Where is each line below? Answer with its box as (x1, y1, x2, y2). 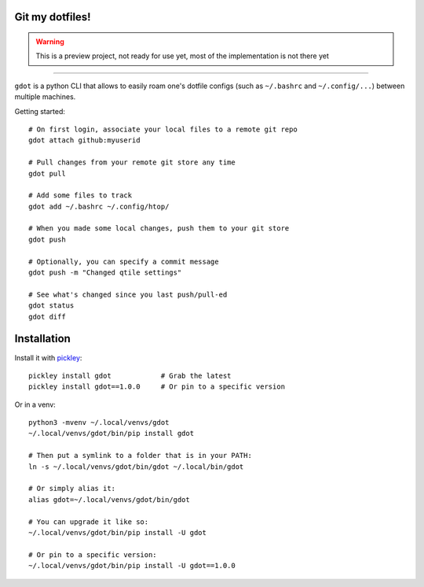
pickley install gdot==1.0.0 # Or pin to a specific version (28, 382, 286, 391)
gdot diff (28, 312, 66, 321)
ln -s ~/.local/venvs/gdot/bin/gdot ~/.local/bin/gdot (28, 462, 244, 471)
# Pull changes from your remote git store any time (28, 158, 236, 167)
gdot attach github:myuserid (28, 136, 141, 145)
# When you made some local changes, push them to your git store (28, 224, 290, 233)
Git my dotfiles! (14, 10, 91, 24)
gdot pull (28, 169, 66, 178)
